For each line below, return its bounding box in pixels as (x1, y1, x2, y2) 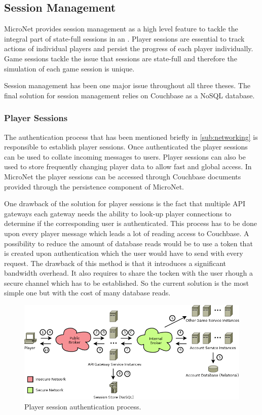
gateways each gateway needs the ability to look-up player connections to (4, 208, 232, 218)
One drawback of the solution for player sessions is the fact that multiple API (4, 198, 245, 209)
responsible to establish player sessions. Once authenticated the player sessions (4, 141, 248, 152)
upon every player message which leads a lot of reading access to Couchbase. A (4, 228, 249, 238)
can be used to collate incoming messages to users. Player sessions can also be (4, 151, 246, 162)
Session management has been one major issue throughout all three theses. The (4, 80, 250, 91)
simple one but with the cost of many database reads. (4, 287, 171, 298)
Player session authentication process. (24, 401, 141, 411)
